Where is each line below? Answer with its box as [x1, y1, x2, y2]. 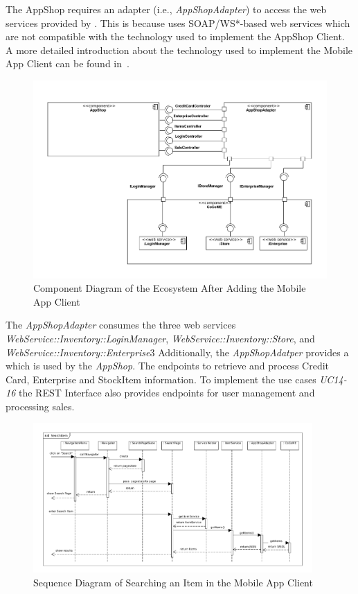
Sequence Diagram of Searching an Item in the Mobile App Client [33, 575, 313, 589]
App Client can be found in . [6, 56, 129, 71]
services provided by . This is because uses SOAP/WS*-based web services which [6, 15, 350, 30]
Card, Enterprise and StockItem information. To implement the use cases [6, 372, 316, 386]
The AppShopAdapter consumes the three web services [6, 317, 236, 332]
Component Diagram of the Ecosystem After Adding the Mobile [33, 281, 306, 295]
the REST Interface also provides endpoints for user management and [18, 385, 315, 400]
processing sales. [6, 399, 75, 413]
